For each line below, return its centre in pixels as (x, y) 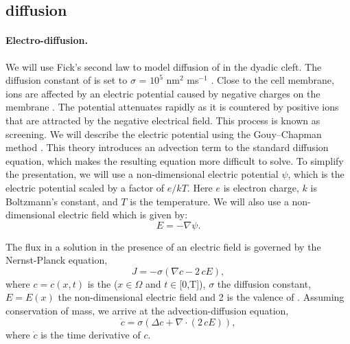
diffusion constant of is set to (67, 80)
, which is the (316, 174)
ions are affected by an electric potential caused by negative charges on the (163, 93)
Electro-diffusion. (47, 40)
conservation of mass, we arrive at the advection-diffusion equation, (147, 311)
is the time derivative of (91, 334)
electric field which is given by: (123, 215)
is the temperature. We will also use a (209, 201)
